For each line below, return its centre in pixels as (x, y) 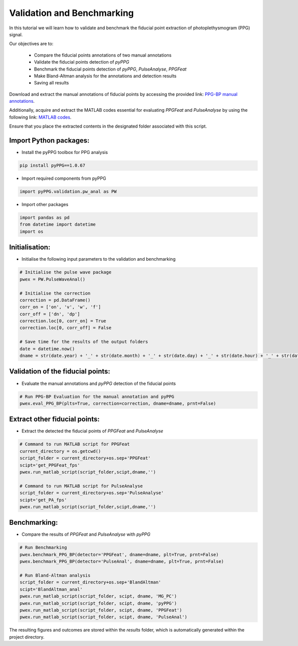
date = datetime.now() (47, 349)
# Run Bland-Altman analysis (55, 575)
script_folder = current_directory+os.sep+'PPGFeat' (85, 458)
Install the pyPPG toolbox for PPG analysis (65, 152)
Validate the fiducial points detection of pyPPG (81, 62)
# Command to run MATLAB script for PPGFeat (75, 444)
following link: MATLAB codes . (40, 117)
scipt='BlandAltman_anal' (51, 589)
